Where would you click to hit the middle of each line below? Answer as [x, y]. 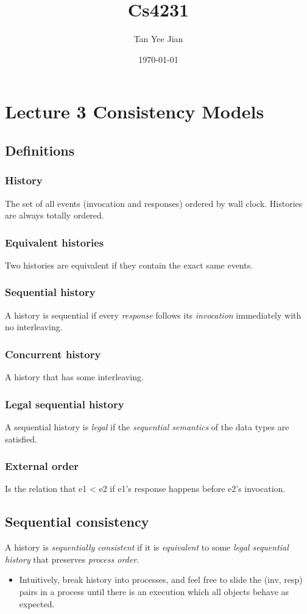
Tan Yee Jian [158, 39]
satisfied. [21, 439]
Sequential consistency [77, 522]
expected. [37, 603]
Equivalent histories [55, 242]
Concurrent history [53, 354]
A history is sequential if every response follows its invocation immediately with [153, 315]
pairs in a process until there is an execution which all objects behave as [154, 591]
